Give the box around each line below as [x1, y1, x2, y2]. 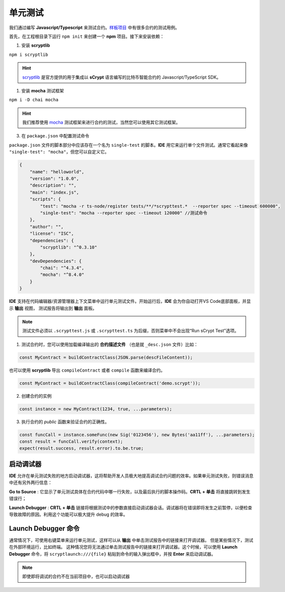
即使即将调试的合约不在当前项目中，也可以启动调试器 [22, 573, 130, 579]
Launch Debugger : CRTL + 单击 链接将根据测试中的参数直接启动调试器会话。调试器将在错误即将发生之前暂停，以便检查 [9, 505, 253, 511]
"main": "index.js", [29, 189, 79, 195]
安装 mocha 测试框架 [21, 87, 64, 93]
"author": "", [29, 224, 64, 229]
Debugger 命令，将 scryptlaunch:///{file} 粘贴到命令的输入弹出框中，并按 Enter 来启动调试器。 [9, 551, 216, 557]
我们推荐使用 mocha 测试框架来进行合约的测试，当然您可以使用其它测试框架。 [22, 119, 181, 125]
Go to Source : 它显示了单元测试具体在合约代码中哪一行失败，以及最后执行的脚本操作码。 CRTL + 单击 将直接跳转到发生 [9, 488, 251, 494]
